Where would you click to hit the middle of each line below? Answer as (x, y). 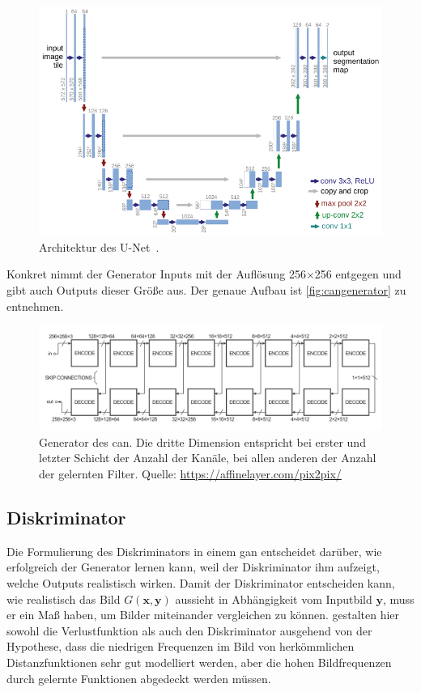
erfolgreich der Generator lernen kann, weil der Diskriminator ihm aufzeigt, (193, 567)
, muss (398, 599)
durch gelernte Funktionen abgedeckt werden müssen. (139, 678)
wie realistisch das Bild (64, 599)
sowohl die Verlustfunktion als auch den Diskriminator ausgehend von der (189, 630)
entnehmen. (35, 306)
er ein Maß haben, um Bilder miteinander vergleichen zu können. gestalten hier (203, 615)
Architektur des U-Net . (99, 246)
